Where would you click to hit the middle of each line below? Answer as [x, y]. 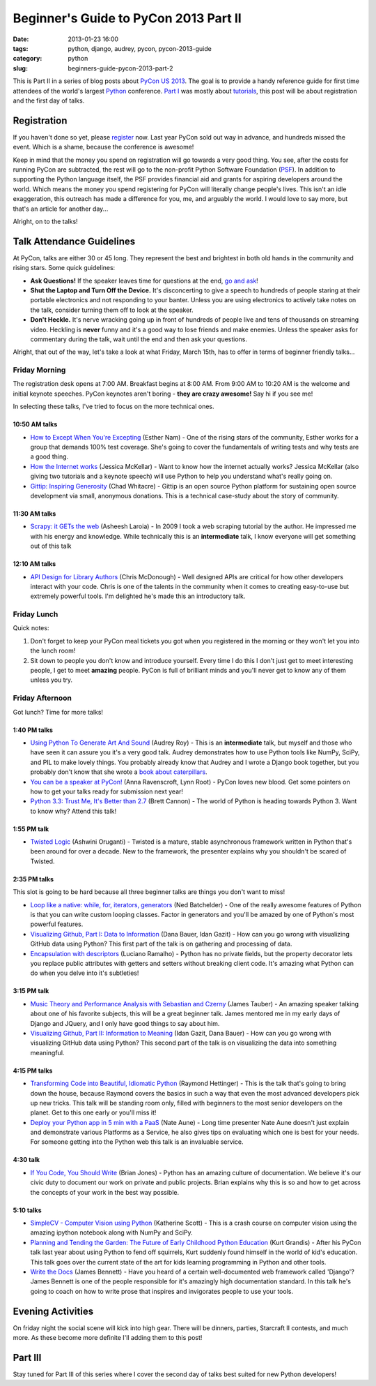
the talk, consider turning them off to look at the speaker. [112, 310]
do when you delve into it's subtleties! [85, 973]
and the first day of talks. [49, 100]
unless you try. [52, 680]
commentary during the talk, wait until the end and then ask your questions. [139, 339]
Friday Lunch [36, 614]
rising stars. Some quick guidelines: [64, 268]
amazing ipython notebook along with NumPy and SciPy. [111, 1232]
